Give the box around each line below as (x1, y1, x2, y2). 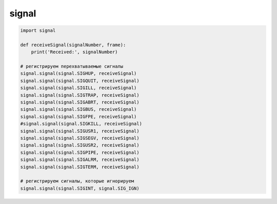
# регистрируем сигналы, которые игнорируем (20, 178, 134, 184)
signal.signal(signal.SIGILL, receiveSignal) (20, 85, 137, 91)
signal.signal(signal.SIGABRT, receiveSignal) (20, 99, 140, 105)
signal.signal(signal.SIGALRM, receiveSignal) (20, 157, 140, 162)
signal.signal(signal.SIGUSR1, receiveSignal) (20, 128, 140, 134)
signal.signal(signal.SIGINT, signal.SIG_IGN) (20, 185, 140, 191)
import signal (20, 28, 56, 33)
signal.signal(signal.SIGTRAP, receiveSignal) (20, 92, 140, 98)
